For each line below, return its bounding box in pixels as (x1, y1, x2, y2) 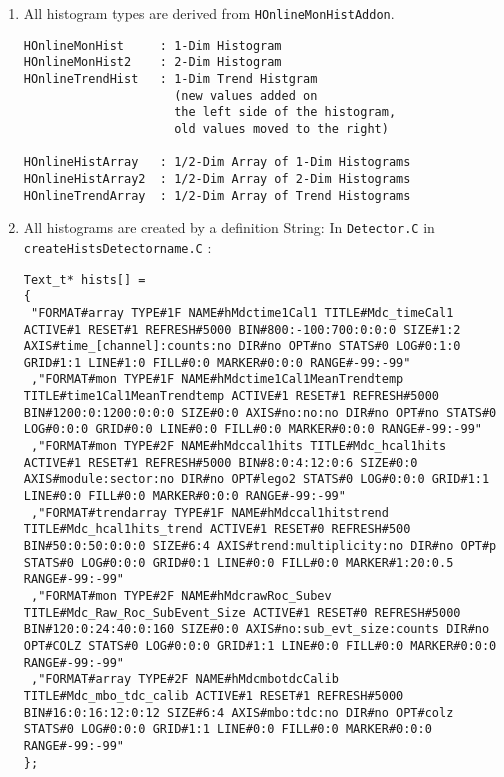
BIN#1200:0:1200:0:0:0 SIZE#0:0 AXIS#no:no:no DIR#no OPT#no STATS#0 (23, 405, 497, 420)
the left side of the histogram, (174, 105, 397, 120)
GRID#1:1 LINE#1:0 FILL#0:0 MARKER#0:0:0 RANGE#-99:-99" (23, 355, 411, 370)
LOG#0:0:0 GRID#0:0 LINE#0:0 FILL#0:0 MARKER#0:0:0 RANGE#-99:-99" (23, 422, 482, 437)
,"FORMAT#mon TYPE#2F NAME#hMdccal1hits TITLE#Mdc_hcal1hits (30, 439, 447, 454)
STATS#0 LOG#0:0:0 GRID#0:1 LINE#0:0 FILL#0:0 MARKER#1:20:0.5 (23, 555, 454, 570)
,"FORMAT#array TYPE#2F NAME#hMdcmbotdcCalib (30, 672, 339, 687)
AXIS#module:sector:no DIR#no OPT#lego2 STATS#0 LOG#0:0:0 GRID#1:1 (23, 472, 490, 487)
